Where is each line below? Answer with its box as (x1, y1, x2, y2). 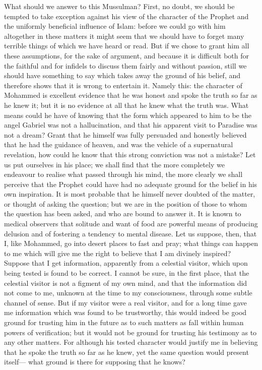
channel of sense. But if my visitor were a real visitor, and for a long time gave (4, 297, 247, 307)
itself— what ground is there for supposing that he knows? (4, 356, 185, 367)
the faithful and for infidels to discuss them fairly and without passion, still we (4, 60, 247, 71)
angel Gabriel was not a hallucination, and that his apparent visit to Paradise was (4, 119, 257, 130)
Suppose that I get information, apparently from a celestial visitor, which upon (4, 258, 248, 268)
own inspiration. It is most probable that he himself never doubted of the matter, (4, 189, 255, 199)
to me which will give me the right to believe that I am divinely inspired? (4, 248, 231, 258)
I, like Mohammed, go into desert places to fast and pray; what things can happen (4, 238, 258, 249)
